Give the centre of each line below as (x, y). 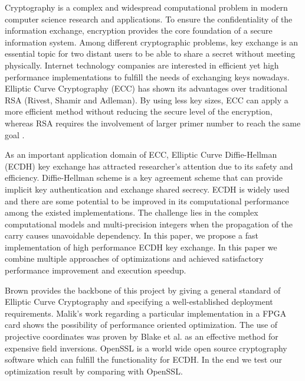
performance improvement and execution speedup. (96, 270)
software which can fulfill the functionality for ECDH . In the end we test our (144, 359)
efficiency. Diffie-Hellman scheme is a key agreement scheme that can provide (144, 178)
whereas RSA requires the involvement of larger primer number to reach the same (153, 123)
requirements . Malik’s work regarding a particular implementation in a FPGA (146, 313)
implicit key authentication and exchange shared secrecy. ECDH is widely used (147, 189)
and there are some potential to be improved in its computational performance (147, 201)
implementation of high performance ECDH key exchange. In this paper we (141, 247)
